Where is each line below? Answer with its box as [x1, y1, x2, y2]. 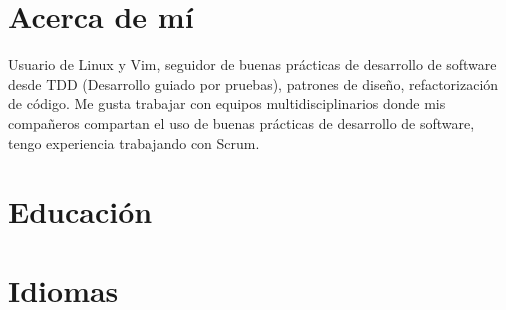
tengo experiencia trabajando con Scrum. [8, 132, 260, 153]
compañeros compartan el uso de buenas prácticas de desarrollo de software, [8, 112, 475, 133]
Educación [8, 191, 153, 232]
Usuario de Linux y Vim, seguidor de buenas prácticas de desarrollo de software [8, 54, 497, 75]
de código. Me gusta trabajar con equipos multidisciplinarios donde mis [8, 93, 446, 114]
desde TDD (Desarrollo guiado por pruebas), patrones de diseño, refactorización [8, 73, 499, 94]
